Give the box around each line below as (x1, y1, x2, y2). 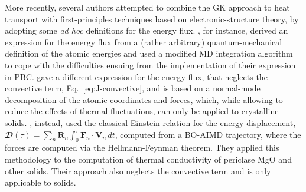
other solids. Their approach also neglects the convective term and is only (5, 164, 271, 177)
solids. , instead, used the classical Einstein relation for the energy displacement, (5, 116, 296, 128)
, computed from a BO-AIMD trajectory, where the (115, 128, 301, 140)
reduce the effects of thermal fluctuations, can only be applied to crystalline (5, 105, 279, 117)
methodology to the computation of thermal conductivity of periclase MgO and (5, 153, 292, 165)
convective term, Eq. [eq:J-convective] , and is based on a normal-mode (5, 82, 261, 94)
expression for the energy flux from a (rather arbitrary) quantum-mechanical (5, 35, 282, 48)
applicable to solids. (5, 176, 76, 188)
